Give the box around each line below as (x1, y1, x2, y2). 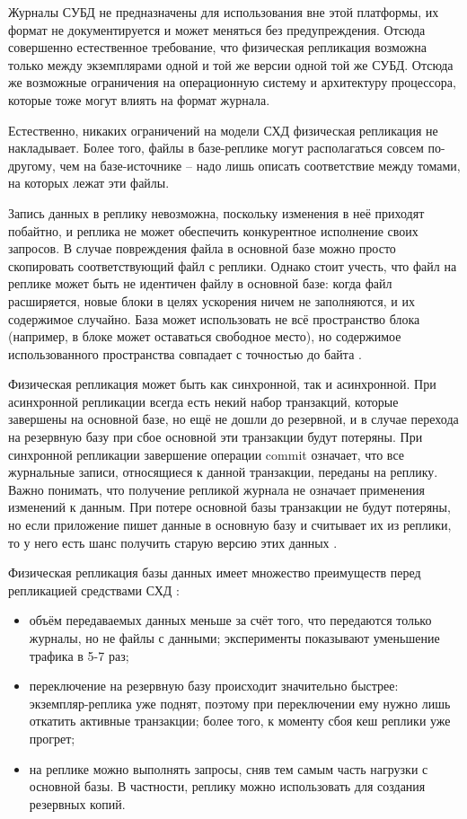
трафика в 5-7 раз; (29, 646, 129, 665)
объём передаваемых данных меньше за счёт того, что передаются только (29, 611, 432, 630)
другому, (8, 155, 56, 174)
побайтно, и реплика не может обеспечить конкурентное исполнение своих (8, 221, 419, 240)
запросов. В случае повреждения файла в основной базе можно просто (8, 239, 396, 258)
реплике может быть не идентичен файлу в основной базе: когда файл (8, 274, 392, 293)
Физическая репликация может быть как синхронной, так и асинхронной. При (8, 374, 436, 393)
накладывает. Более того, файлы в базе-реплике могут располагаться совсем (8, 138, 424, 157)
